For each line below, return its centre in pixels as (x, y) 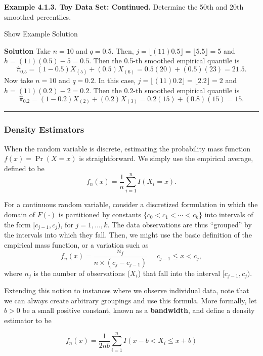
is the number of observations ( (82, 273)
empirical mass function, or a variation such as (76, 244)
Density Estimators (44, 129)
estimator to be (28, 320)
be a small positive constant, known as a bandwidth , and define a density (139, 310)
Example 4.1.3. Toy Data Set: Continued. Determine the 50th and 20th (124, 7)
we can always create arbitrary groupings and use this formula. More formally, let (130, 300)
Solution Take (27, 50)
